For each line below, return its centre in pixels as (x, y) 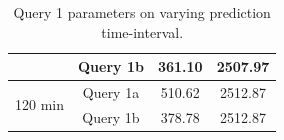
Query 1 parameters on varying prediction (142, 12)
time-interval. (142, 31)
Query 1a (111, 92)
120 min (39, 104)
